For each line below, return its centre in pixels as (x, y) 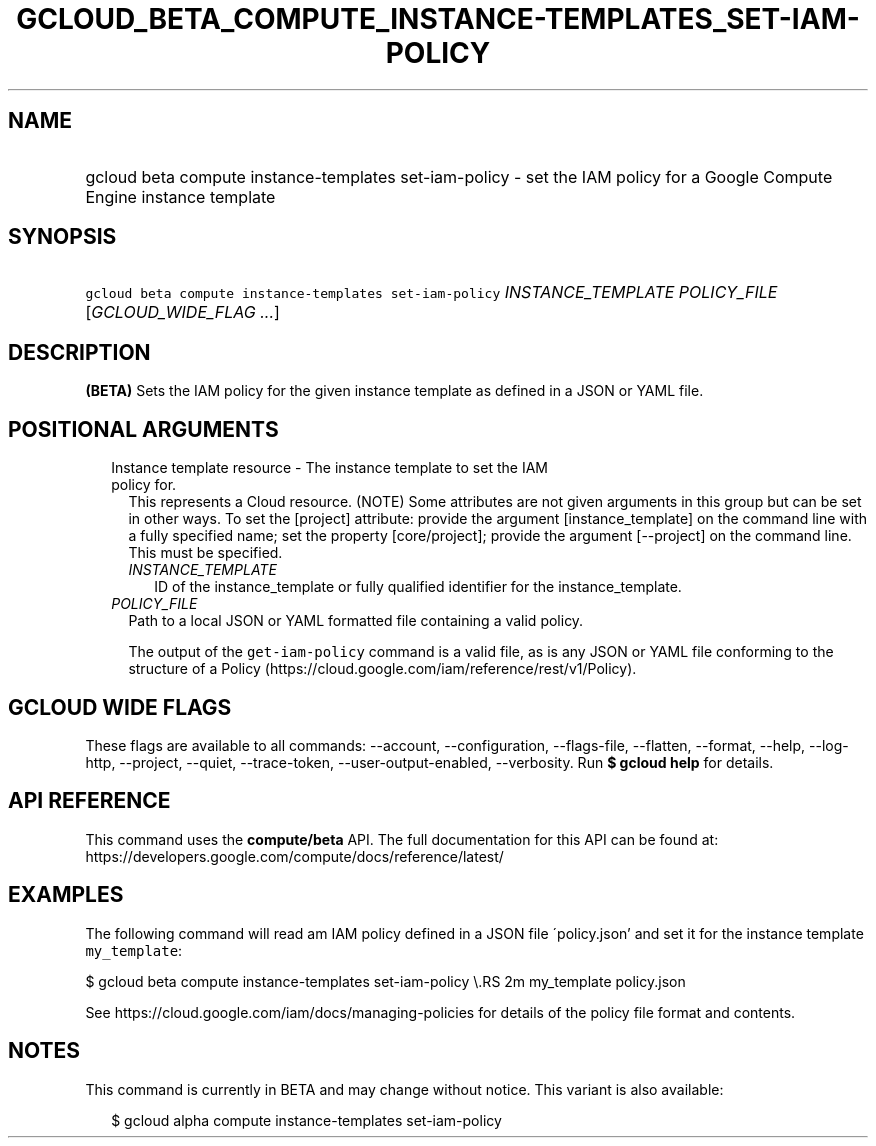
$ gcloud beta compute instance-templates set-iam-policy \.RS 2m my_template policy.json (385, 981)
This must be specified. (205, 553)
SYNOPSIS (62, 237)
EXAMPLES (66, 895)
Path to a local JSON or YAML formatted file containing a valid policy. (356, 621)
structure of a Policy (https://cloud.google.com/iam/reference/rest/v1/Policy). (382, 669)
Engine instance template (180, 196)
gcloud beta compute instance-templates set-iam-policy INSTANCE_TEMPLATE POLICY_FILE (431, 292)
